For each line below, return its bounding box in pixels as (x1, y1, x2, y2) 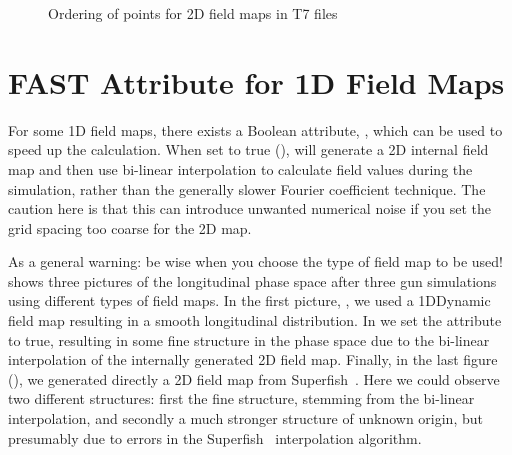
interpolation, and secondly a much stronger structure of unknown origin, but (8, 408, 483, 429)
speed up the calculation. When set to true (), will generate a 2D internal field (8, 139, 489, 160)
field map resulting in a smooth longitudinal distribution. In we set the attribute (8, 310, 502, 331)
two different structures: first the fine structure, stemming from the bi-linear (8, 388, 475, 409)
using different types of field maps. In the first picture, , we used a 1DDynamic (8, 290, 491, 311)
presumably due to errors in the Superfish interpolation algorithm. (8, 427, 422, 448)
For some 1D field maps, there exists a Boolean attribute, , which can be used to (8, 119, 503, 140)
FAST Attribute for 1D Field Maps (8, 61, 505, 102)
